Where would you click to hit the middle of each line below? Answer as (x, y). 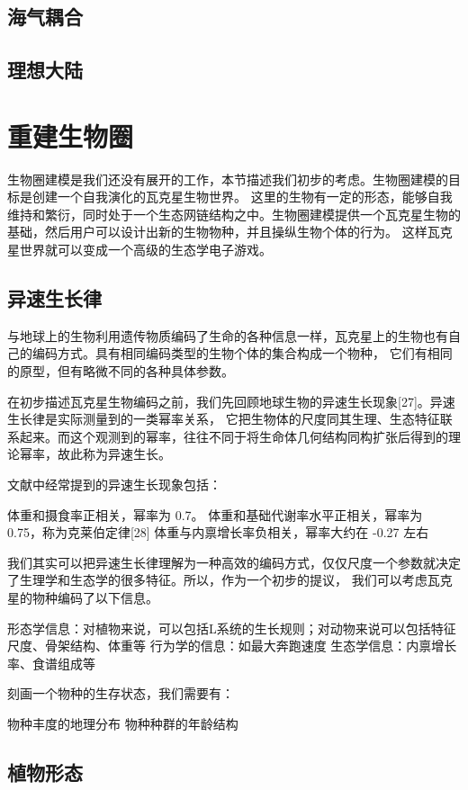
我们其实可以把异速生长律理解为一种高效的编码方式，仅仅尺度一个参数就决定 (234, 562)
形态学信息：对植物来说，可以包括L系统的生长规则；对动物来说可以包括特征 (232, 628)
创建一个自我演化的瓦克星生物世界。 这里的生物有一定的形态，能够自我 (242, 197)
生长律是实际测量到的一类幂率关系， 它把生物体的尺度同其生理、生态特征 (224, 419)
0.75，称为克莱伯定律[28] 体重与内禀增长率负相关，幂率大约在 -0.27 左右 (218, 532)
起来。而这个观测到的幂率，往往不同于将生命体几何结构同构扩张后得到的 (234, 436)
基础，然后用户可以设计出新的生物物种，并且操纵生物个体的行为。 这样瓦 (224, 232)
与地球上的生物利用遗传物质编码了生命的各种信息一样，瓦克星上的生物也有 (228, 335)
